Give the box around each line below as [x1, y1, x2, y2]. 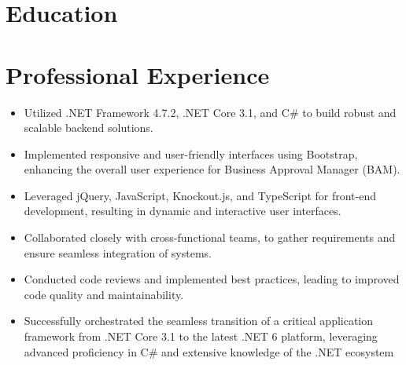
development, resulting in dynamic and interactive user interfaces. [24, 203, 341, 219]
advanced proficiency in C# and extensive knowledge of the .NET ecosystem [24, 343, 394, 360]
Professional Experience [6, 58, 270, 90]
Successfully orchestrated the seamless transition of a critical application [24, 312, 374, 329]
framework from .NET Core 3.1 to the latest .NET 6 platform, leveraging [24, 328, 378, 345]
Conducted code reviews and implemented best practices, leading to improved [24, 271, 400, 287]
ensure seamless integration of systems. [24, 244, 212, 261]
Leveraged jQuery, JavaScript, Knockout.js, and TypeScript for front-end [24, 187, 377, 203]
